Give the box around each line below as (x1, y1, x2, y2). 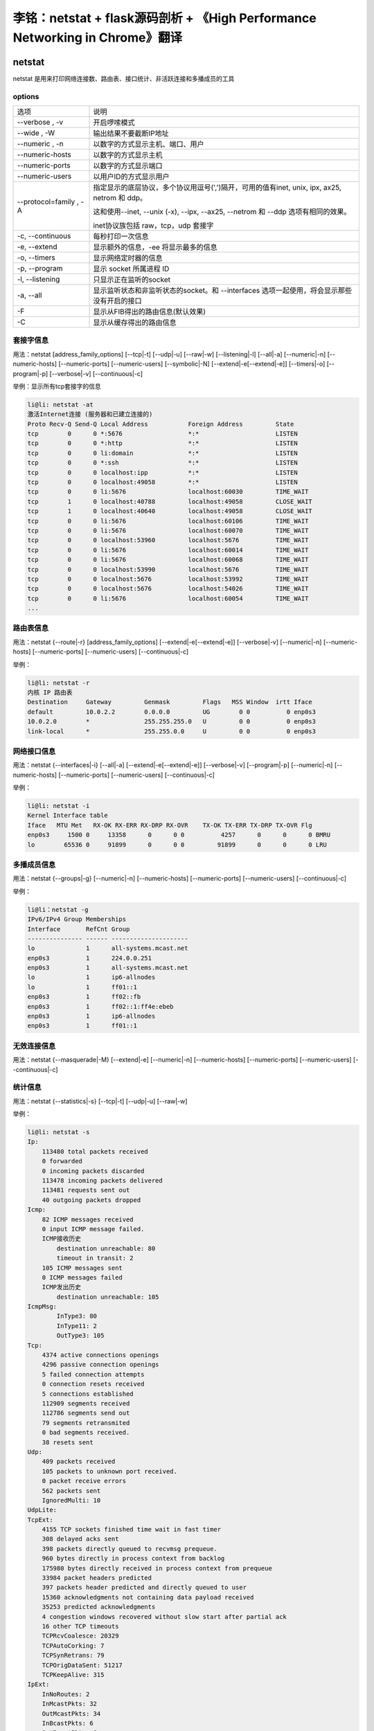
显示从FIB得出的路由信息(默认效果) (93, 307, 206, 316)
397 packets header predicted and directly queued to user (42, 1584, 247, 1592)
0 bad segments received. (42, 1428, 130, 1437)
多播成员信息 (12, 859, 56, 869)
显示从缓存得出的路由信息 (93, 318, 177, 327)
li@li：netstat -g (27, 906, 89, 913)
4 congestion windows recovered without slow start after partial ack (42, 1613, 287, 1620)
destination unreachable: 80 (56, 1244, 156, 1253)
